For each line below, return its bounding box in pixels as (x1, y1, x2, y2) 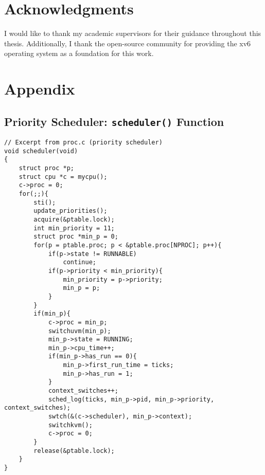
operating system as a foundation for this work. (4, 48, 154, 59)
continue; (63, 259, 96, 266)
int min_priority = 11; (33, 224, 115, 232)
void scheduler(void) (4, 147, 78, 155)
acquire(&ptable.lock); (33, 215, 115, 223)
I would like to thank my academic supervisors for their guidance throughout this (4, 28, 261, 39)
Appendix (4, 78, 75, 99)
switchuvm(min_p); (48, 327, 111, 335)
